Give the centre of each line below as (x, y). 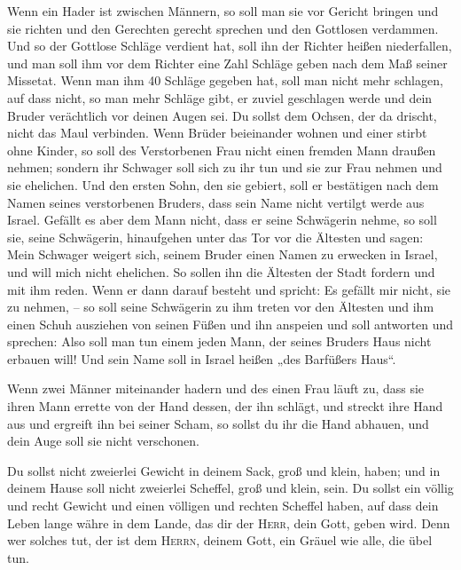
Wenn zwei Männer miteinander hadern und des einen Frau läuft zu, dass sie (216, 388)
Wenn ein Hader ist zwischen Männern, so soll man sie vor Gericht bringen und (223, 11)
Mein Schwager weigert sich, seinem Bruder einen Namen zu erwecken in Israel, (223, 254)
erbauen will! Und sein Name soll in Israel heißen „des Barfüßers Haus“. (202, 358)
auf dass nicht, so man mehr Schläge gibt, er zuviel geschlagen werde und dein (220, 97)
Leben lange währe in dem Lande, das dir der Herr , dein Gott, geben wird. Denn (229, 522)
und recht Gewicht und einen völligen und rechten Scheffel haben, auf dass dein (223, 506)
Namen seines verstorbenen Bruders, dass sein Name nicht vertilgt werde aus (216, 202)
